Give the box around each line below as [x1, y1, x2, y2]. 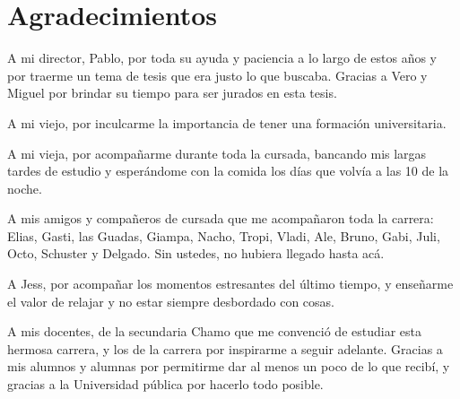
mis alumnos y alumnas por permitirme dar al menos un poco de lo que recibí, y [7, 357, 450, 376]
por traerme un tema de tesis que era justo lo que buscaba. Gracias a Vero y [7, 65, 428, 84]
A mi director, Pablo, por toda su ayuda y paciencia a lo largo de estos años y [7, 48, 437, 67]
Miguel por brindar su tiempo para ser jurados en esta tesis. [7, 83, 337, 102]
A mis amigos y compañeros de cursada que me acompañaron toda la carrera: [7, 209, 434, 228]
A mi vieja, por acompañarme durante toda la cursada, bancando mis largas [7, 143, 427, 162]
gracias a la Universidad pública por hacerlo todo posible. [7, 375, 324, 394]
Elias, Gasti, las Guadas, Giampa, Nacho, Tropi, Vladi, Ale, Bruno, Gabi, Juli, [7, 226, 440, 245]
